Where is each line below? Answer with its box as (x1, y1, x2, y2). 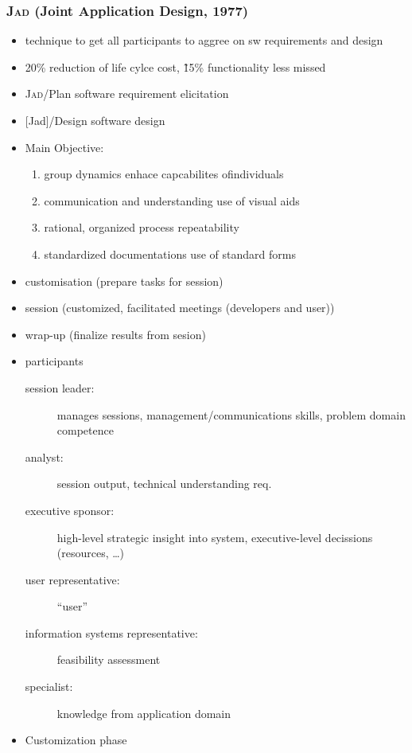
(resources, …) (56, 544, 125, 561)
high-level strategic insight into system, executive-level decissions (56, 529, 373, 545)
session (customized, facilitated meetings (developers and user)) (25, 299, 335, 316)
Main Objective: (25, 139, 104, 155)
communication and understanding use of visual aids (44, 192, 300, 209)
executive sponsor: (25, 501, 115, 518)
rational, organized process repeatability (44, 219, 239, 236)
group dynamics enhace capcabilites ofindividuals (44, 166, 284, 182)
